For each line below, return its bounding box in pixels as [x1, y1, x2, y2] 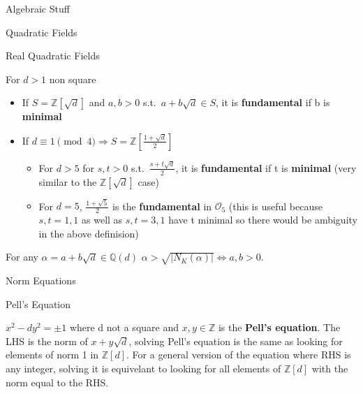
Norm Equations [6, 272, 76, 287]
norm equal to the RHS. [6, 374, 109, 389]
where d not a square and [69, 320, 179, 335]
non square [49, 71, 96, 86]
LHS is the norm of [6, 333, 88, 348]
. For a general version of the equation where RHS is [126, 347, 351, 362]
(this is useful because [228, 198, 323, 213]
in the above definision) [38, 226, 139, 240]
